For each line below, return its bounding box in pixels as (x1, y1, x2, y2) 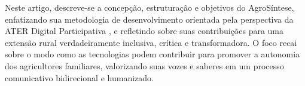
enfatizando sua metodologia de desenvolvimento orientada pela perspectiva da (5, 13, 294, 25)
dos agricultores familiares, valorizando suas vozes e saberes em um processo (5, 59, 284, 72)
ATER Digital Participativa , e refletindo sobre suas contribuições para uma (5, 24, 284, 37)
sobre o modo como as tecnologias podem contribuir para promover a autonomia (5, 48, 300, 60)
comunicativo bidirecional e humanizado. (5, 71, 154, 84)
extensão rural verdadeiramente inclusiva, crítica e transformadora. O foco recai (5, 36, 297, 48)
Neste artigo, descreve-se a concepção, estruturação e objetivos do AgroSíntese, (5, 1, 294, 13)
